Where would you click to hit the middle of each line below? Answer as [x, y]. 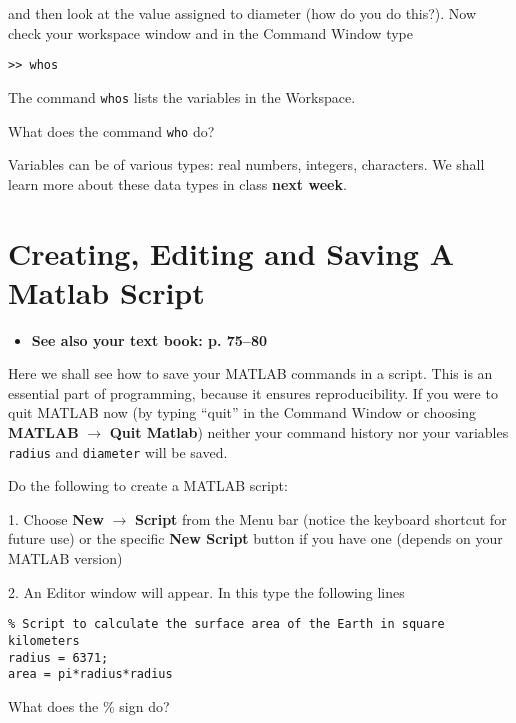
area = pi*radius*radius [90, 674]
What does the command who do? [111, 130]
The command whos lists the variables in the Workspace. [182, 96]
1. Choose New [56, 518]
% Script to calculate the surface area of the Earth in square [226, 624]
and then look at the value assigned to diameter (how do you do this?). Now [242, 13]
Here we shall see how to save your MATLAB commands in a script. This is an [250, 373]
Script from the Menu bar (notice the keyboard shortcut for [320, 518]
